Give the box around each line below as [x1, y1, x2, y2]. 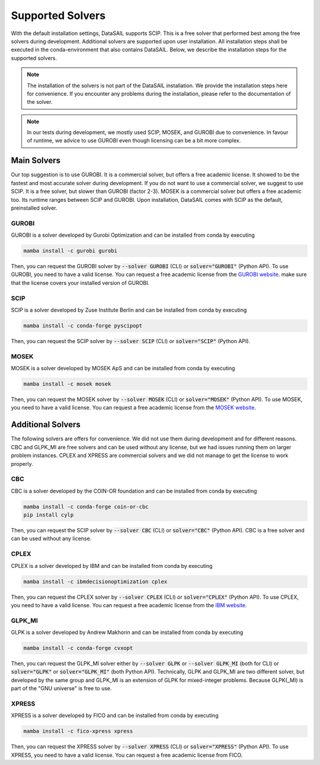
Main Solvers [11, 155, 61, 166]
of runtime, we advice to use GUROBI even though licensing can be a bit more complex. [27, 137, 241, 144]
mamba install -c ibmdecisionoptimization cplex [23, 578, 168, 585]
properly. [11, 460, 33, 467]
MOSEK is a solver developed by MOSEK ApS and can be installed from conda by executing [11, 365, 235, 372]
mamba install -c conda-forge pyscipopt [23, 322, 142, 329]
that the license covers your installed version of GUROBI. [11, 279, 150, 286]
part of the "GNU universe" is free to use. [11, 685, 112, 692]
